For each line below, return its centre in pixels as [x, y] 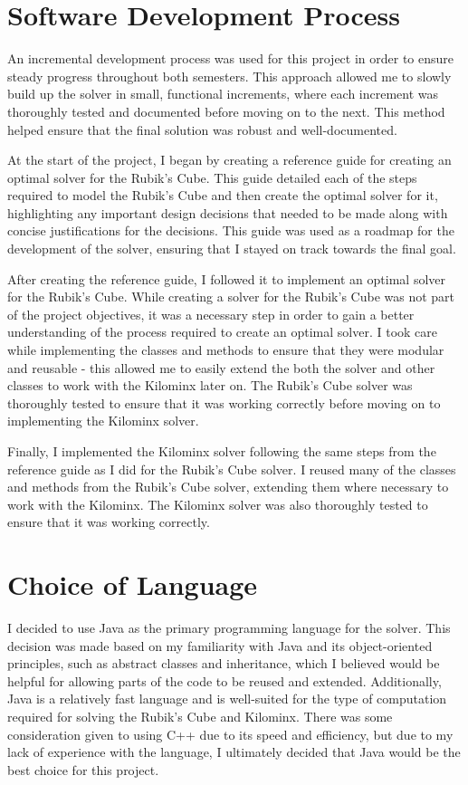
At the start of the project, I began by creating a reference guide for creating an [229, 160]
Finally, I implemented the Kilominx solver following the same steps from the [222, 451]
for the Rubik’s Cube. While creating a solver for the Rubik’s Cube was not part [231, 297]
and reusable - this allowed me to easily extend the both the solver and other [221, 367]
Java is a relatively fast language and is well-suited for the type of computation [227, 699]
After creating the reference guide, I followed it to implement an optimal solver [227, 278]
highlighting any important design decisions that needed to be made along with [228, 212]
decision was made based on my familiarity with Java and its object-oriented [220, 645]
